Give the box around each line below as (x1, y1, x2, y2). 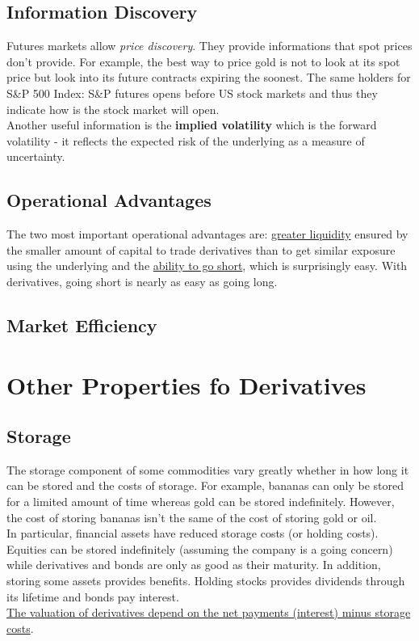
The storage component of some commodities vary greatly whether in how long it (6, 461, 409, 478)
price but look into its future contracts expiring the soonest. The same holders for (6, 69, 411, 86)
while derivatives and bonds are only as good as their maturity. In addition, (6, 556, 381, 573)
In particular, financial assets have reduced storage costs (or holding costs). (6, 525, 379, 542)
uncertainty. (6, 148, 65, 165)
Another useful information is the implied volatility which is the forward (6, 116, 377, 133)
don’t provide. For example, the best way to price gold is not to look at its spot (6, 53, 400, 70)
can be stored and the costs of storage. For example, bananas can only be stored (6, 477, 404, 494)
